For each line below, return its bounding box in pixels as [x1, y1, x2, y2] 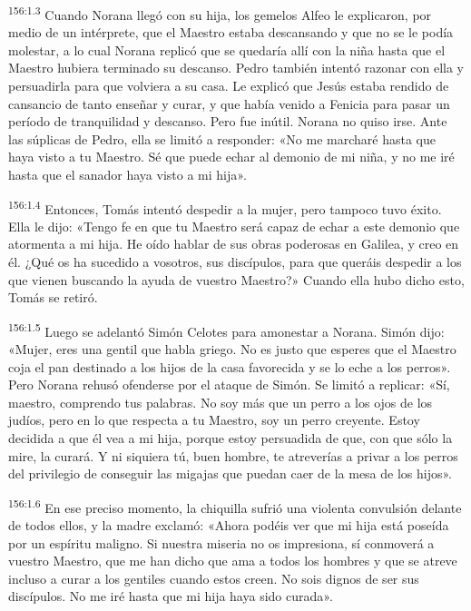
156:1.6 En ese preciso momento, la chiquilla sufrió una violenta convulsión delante [8, 495, 462, 517]
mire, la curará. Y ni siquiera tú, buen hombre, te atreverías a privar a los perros [8, 446, 458, 465]
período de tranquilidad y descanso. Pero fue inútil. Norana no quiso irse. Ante [8, 112, 447, 131]
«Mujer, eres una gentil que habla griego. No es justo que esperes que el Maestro [8, 340, 456, 359]
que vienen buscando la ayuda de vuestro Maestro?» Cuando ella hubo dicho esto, [8, 270, 465, 289]
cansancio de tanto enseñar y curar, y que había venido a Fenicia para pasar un [8, 94, 450, 113]
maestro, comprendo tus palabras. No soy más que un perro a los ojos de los [8, 392, 433, 411]
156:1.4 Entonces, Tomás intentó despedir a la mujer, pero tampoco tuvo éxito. [8, 196, 442, 218]
